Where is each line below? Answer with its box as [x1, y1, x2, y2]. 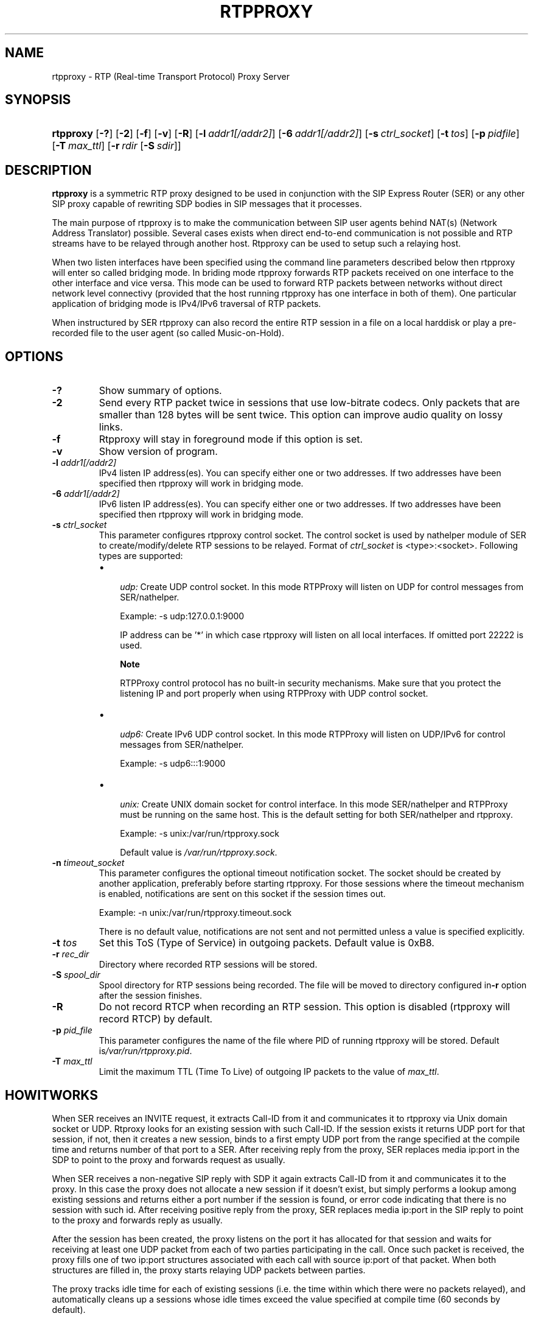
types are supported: [99, 550, 183, 561]
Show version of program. [99, 445, 218, 458]
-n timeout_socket [52, 857, 125, 868]
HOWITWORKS [5, 1087, 98, 1103]
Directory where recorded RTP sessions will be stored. [99, 959, 318, 970]
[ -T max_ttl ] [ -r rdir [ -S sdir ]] [52, 139, 181, 152]
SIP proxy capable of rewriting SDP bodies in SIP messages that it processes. [52, 199, 362, 209]
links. [99, 421, 123, 434]
